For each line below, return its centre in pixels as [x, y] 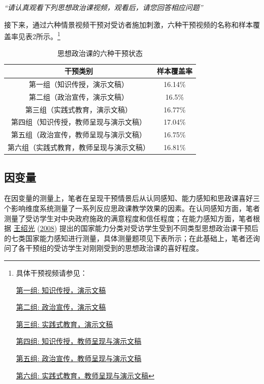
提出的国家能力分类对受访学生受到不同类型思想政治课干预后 [159, 228]
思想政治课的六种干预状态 [100, 53]
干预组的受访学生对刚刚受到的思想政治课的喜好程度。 [114, 248]
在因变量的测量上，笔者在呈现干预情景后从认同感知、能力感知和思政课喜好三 [132, 198]
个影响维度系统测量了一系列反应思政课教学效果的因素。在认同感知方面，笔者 [132, 208]
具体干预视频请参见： [52, 272]
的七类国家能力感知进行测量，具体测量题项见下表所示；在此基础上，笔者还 [128, 238]
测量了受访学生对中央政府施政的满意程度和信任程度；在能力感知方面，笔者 [128, 218]
